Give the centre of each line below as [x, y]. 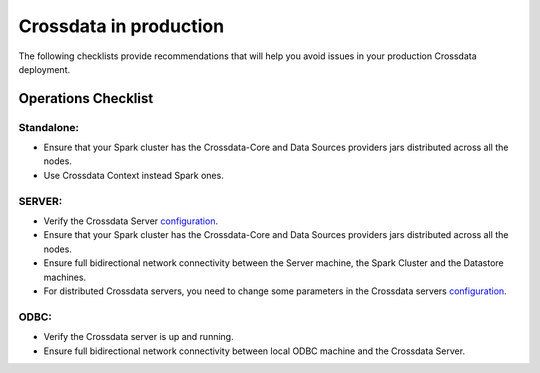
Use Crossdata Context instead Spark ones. [133, 175]
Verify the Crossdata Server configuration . [131, 221]
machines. [65, 277]
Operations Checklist [86, 98]
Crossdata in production [121, 26]
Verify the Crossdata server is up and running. [138, 337]
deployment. [44, 69]
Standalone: [49, 127]
